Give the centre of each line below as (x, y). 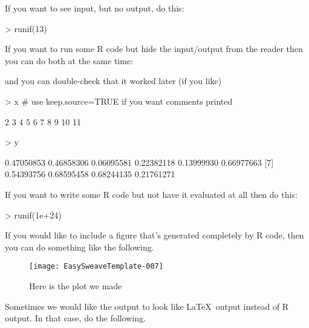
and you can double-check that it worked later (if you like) (113, 81)
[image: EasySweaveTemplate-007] (96, 267)
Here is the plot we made (76, 285)
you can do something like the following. (80, 247)
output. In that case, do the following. (76, 318)
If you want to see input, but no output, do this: (95, 8)
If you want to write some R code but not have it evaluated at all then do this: (151, 194)
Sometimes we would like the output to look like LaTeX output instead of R (147, 306)
